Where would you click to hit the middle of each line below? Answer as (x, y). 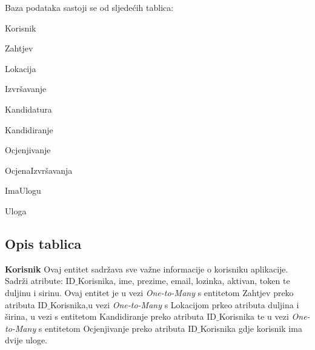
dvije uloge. (26, 340)
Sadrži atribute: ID (40, 281)
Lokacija (21, 68)
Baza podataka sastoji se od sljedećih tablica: (89, 7)
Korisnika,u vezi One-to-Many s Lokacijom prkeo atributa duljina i (174, 304)
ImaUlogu (23, 190)
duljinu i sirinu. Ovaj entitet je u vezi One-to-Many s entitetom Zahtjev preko (149, 292)
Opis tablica (43, 243)
